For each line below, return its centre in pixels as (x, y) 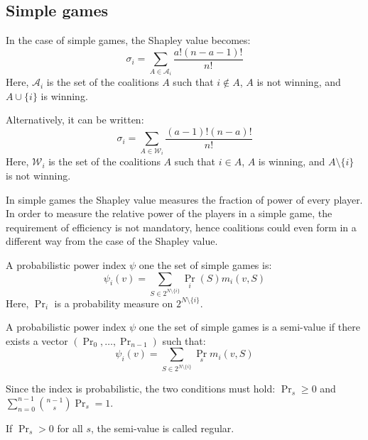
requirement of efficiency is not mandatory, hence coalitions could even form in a (181, 227)
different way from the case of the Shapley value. (112, 241)
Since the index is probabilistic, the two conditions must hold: (141, 389)
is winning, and (292, 161)
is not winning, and (299, 82)
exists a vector (37, 340)
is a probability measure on (114, 303)
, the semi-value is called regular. (162, 428)
